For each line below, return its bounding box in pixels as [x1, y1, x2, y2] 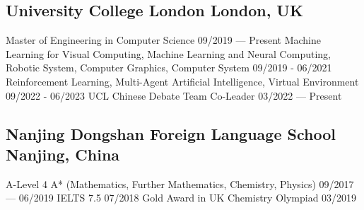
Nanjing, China [6, 143, 120, 165]
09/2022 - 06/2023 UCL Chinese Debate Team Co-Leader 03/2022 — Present [6, 88, 342, 103]
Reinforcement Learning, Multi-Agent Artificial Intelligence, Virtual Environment [6, 74, 359, 88]
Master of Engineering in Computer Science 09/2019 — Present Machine [6, 33, 321, 47]
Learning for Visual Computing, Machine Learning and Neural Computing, [6, 46, 331, 61]
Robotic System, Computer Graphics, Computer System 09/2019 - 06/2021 [6, 60, 332, 75]
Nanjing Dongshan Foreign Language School [6, 122, 336, 144]
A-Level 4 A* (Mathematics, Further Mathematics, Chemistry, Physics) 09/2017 [6, 176, 354, 191]
